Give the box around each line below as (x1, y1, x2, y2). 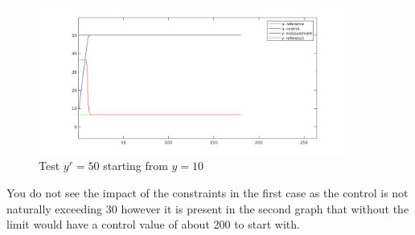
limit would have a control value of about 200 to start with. (6, 216, 300, 233)
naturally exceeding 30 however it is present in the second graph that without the (6, 200, 409, 217)
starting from (103, 157, 168, 174)
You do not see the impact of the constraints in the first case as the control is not (6, 184, 409, 201)
